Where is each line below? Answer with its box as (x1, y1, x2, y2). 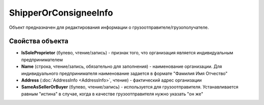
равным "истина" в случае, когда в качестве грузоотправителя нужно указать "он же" (21, 91, 203, 97)
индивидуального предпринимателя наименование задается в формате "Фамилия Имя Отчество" (21, 70, 228, 76)
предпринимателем (21, 57, 63, 63)
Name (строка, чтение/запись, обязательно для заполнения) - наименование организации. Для (21, 63, 222, 69)
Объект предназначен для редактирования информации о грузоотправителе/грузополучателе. (9, 24, 209, 30)
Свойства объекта (9, 37, 68, 45)
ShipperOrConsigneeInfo (9, 7, 113, 18)
